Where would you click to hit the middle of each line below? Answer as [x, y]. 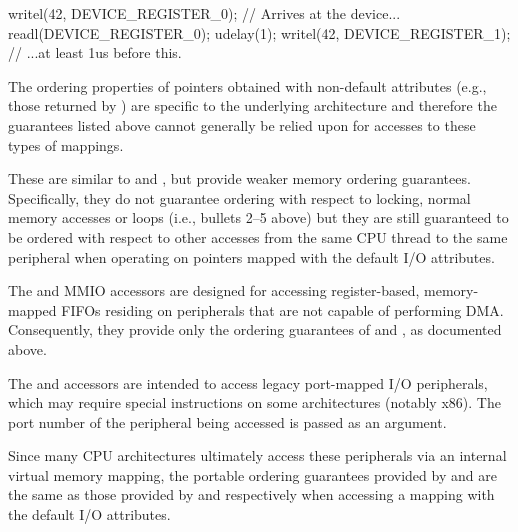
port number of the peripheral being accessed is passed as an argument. [227, 421]
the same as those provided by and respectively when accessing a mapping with [251, 494]
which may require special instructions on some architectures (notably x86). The [254, 402]
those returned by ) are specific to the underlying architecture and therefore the [252, 105]
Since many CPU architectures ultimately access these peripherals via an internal [257, 455]
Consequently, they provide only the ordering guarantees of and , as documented [255, 329]
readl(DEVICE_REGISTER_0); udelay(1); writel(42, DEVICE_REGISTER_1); [259, 32]
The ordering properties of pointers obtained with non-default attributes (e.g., [247, 85]
